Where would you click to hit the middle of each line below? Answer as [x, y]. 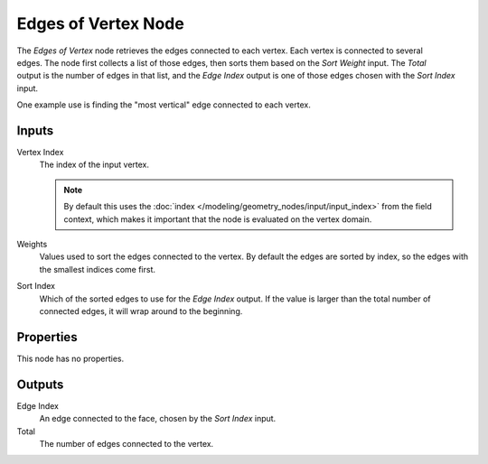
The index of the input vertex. [94, 165]
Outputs [40, 384]
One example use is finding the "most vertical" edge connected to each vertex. [164, 105]
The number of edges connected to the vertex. [127, 443]
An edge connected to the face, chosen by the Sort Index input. [158, 419]
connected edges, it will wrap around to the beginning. [141, 311]
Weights [32, 244]
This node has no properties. [70, 358]
